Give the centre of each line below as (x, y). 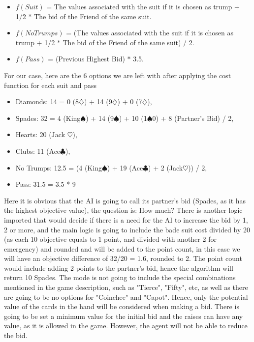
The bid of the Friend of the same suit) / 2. (128, 42)
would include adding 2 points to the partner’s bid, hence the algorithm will (119, 268)
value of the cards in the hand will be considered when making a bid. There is (122, 306)
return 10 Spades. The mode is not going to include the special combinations (120, 277)
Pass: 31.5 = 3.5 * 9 (46, 184)
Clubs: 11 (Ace (38, 151)
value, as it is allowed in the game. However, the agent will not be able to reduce (126, 326)
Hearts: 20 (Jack (40, 134)
